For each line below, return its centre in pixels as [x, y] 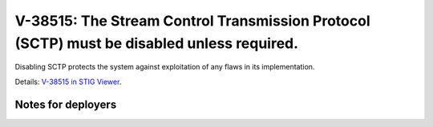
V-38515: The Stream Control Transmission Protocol [192, 21]
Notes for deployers [66, 104]
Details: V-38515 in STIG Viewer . [68, 81]
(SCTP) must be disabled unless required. [157, 43]
